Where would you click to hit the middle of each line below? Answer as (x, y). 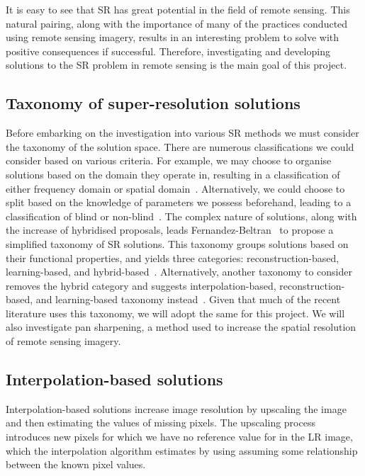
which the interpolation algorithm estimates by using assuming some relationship (182, 450)
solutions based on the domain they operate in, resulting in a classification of (173, 174)
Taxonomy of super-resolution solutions (153, 103)
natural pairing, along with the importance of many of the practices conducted (177, 23)
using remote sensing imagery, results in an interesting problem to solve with (173, 37)
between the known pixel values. (76, 464)
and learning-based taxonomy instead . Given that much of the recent (188, 299)
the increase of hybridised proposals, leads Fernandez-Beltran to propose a (170, 230)
